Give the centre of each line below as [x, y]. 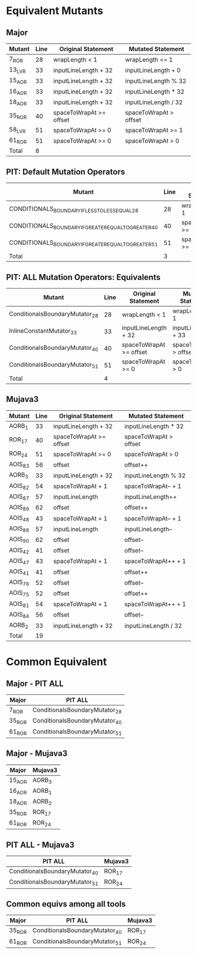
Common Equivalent [57, 662]
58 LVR [18, 130]
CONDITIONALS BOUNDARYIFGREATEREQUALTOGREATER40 [84, 226]
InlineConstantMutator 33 [43, 332]
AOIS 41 [19, 572]
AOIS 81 [19, 604]
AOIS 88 [19, 529]
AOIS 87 [19, 497]
